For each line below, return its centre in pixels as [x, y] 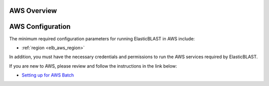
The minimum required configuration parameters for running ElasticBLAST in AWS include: [102, 39]
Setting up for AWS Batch [48, 75]
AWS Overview [33, 11]
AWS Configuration [40, 27]
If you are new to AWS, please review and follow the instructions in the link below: [93, 66]
